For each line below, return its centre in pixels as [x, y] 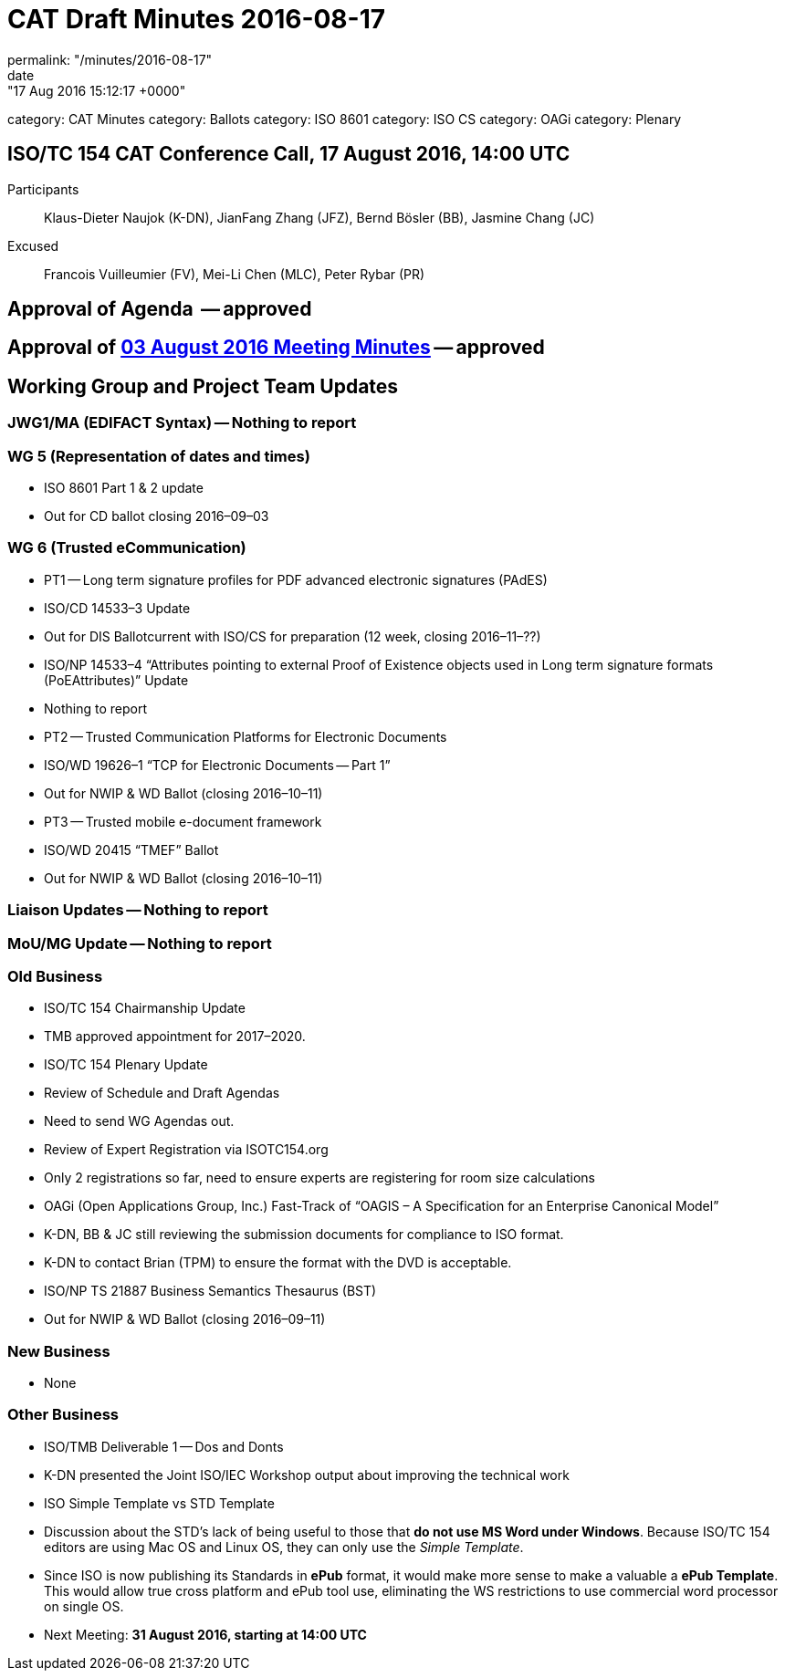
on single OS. [84, 1606]
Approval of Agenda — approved [160, 309]
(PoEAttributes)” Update [116, 680]
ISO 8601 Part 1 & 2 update [124, 488]
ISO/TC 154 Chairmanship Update [145, 1008]
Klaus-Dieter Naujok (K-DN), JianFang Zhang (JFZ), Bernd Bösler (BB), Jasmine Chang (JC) [319, 217]
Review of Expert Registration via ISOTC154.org [186, 1150]
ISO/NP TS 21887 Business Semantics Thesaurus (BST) [210, 1291]
